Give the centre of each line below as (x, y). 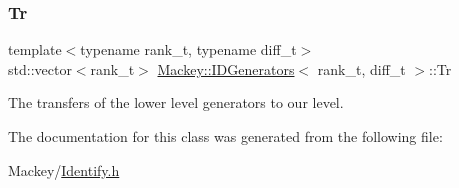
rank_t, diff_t (361, 68)
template (35, 49)
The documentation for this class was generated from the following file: (225, 136)
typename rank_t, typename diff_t (188, 49)
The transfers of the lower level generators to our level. (176, 102)
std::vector (40, 68)
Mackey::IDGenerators (226, 68)
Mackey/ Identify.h (64, 169)
